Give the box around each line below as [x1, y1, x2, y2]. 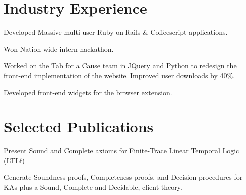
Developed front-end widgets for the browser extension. [4, 87, 172, 97]
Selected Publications [4, 116, 154, 137]
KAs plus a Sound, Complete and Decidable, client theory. [4, 182, 182, 192]
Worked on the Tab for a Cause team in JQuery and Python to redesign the [4, 60, 237, 71]
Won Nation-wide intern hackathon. [4, 43, 114, 54]
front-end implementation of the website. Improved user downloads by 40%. [4, 70, 235, 80]
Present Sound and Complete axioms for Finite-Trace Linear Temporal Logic [4, 145, 239, 156]
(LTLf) [4, 155, 25, 165]
